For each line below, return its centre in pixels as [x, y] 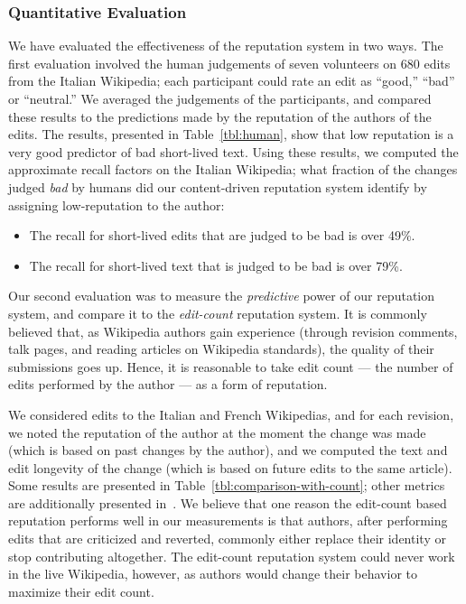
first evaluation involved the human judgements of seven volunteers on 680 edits [229, 63]
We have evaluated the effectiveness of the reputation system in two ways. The [226, 46]
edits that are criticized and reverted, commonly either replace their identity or [227, 539]
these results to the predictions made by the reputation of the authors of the [220, 116]
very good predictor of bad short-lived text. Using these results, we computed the [233, 151]
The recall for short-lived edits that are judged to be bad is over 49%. [222, 235]
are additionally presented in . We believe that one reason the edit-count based [228, 502]
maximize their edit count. [81, 591]
